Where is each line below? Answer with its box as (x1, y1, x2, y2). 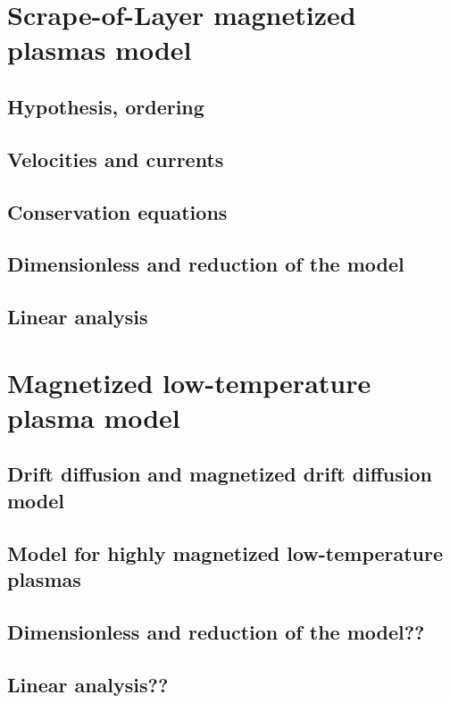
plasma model (7, 398, 180, 435)
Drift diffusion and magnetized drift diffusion (7, 460, 432, 488)
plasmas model (7, 31, 192, 68)
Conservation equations (7, 197, 228, 225)
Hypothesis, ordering (7, 92, 204, 120)
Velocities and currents (7, 145, 224, 172)
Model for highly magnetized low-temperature (7, 539, 444, 566)
